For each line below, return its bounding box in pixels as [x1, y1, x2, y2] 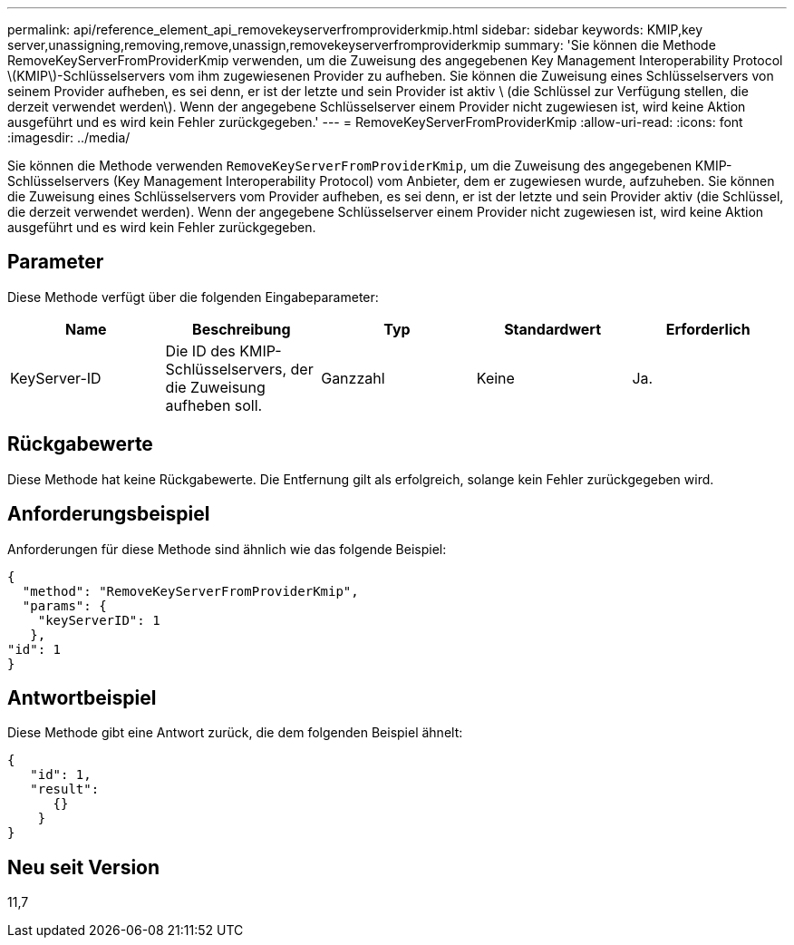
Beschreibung [192, 319, 291, 338]
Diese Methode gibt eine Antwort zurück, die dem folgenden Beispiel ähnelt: [7, 725, 463, 741]
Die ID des [165, 341, 236, 360]
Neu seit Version [7, 855, 160, 879]
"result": [30, 782, 100, 797]
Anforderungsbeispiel [7, 502, 210, 526]
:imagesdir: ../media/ [7, 130, 131, 145]
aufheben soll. [165, 395, 263, 414]
